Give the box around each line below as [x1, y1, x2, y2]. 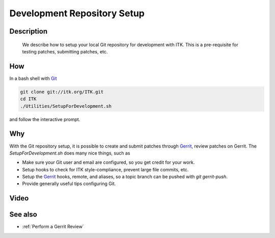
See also [9, 210, 38, 219]
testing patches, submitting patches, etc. [22, 48, 108, 54]
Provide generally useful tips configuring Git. [22, 181, 116, 187]
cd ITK [20, 96, 37, 102]
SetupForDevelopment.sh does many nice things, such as [9, 150, 130, 156]
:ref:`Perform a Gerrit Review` [22, 224, 84, 230]
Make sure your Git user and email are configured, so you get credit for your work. [22, 159, 195, 165]
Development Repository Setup [9, 8, 145, 19]
